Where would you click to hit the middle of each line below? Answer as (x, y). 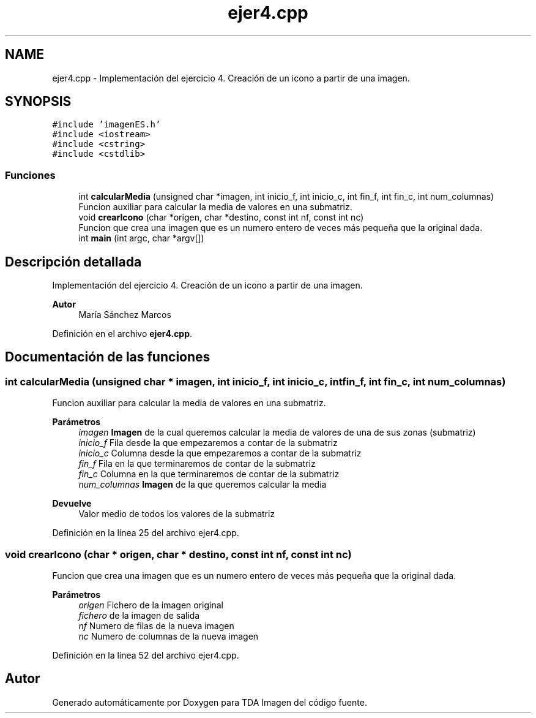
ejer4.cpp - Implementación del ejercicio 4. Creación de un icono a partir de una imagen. (231, 78)
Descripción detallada (73, 262)
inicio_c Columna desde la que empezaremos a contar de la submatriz (220, 453)
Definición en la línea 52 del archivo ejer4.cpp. (146, 655)
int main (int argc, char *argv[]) (141, 238)
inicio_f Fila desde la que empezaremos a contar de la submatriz (208, 443)
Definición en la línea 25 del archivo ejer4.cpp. (146, 533)
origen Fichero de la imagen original (151, 605)
